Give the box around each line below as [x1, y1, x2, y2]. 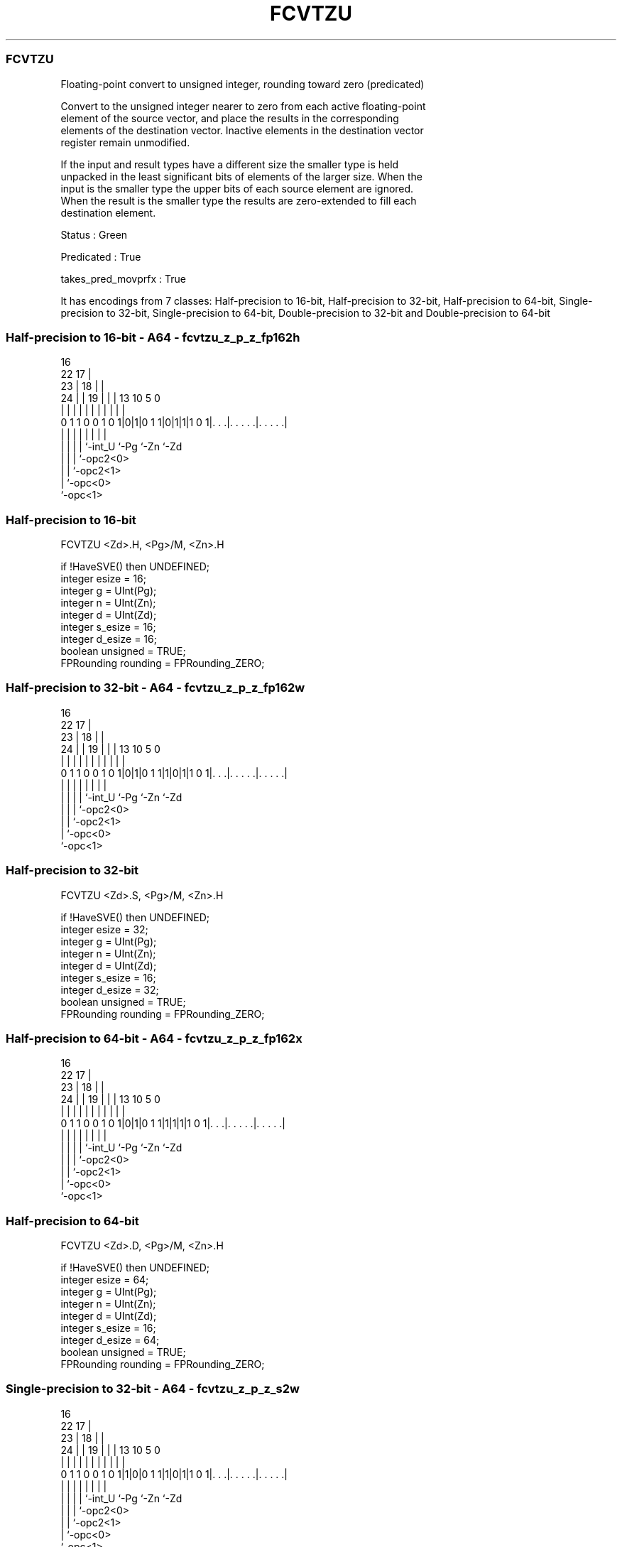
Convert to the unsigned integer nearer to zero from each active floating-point [60, 99, 426, 112]
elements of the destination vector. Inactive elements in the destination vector [60, 124, 424, 136]
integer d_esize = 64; [60, 1334, 160, 1346]
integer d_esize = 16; [60, 633, 157, 645]
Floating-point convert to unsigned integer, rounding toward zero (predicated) [60, 77, 425, 90]
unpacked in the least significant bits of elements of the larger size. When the [60, 170, 423, 183]
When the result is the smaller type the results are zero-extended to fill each [60, 194, 417, 207]
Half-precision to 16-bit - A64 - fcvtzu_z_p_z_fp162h [6, 330, 300, 344]
